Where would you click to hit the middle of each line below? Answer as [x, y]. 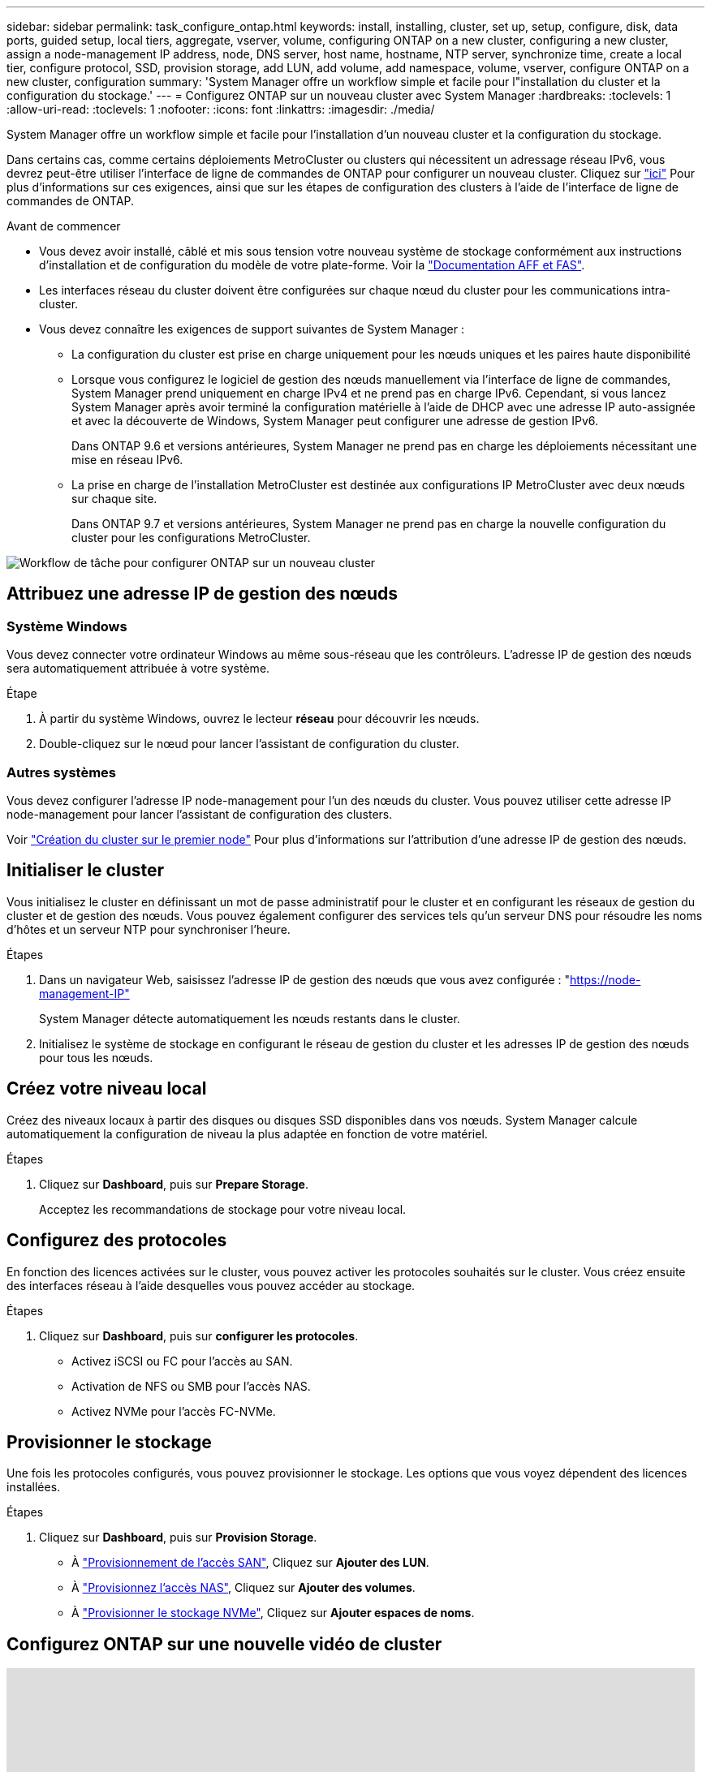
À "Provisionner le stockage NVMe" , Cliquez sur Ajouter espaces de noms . [273, 1613]
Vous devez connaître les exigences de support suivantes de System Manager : [252, 329]
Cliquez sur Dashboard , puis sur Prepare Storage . [174, 1184]
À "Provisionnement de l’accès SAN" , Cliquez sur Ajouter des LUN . [250, 1563]
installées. [34, 1487]
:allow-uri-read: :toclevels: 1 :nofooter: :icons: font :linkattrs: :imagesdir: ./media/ [221, 109]
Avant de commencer [64, 226]
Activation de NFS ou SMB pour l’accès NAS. [191, 1386]
